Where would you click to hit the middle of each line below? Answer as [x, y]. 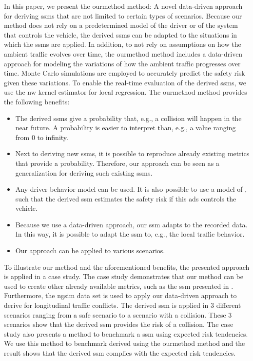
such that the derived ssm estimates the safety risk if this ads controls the [126, 198]
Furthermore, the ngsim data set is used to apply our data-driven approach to [120, 295]
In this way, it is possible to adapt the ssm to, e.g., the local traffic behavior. [130, 234]
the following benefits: [37, 101]
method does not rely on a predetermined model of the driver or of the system [121, 25]
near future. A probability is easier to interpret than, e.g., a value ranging [126, 128]
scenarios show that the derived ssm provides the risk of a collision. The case [119, 324]
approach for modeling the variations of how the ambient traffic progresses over [122, 63]
